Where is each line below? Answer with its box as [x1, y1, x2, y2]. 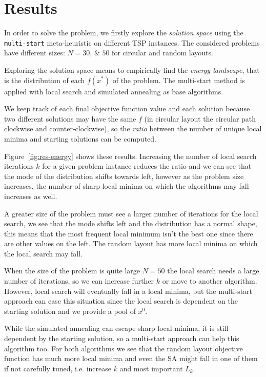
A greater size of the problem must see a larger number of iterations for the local [4, 208, 258, 219]
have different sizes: [4, 47, 65, 58]
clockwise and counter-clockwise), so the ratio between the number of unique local [4, 123, 262, 134]
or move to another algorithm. [162, 275, 257, 286]
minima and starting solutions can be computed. [4, 133, 157, 144]
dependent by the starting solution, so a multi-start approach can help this [4, 333, 239, 344]
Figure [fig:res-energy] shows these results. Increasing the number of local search [4, 150, 257, 161]
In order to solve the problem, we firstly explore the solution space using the [4, 27, 243, 38]
